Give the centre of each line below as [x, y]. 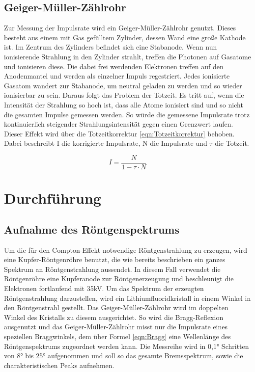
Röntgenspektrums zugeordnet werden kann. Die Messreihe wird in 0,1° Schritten [127, 346]
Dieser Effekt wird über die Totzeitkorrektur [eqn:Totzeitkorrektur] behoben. [119, 133]
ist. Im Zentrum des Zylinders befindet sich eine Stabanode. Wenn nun [111, 47]
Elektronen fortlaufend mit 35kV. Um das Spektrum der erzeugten [104, 288]
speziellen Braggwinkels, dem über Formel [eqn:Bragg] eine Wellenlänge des [117, 336]
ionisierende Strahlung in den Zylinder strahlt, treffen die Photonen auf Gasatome [127, 56]
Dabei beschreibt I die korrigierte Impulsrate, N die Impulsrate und [106, 143]
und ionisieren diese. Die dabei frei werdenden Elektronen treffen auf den [114, 66]
